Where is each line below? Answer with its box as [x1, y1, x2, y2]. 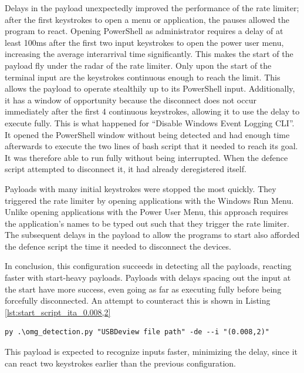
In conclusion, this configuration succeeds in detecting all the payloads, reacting [5, 260, 292, 272]
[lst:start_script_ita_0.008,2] [5, 305, 111, 318]
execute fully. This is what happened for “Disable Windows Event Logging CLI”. [5, 116, 295, 129]
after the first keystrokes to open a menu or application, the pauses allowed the [5, 13, 290, 25]
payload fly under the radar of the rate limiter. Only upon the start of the [5, 59, 272, 71]
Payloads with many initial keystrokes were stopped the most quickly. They [5, 182, 276, 194]
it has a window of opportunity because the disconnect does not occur [5, 93, 256, 106]
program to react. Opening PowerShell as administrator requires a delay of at [5, 25, 283, 37]
